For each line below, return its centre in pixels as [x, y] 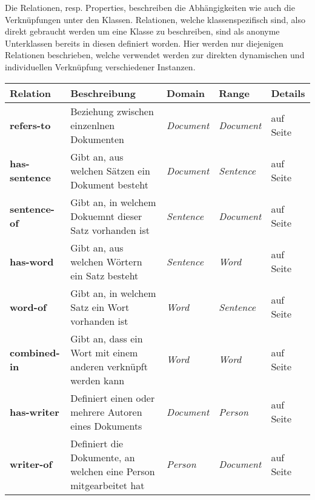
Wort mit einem [104, 352]
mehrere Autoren [106, 412]
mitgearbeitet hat [108, 485]
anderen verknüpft [109, 366]
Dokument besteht [110, 184]
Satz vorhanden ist [110, 230]
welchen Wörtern [106, 261]
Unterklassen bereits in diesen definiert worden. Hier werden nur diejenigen [144, 43]
